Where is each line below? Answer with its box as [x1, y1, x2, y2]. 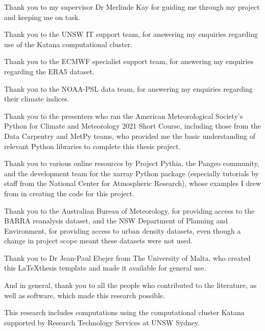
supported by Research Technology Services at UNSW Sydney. [4, 317, 200, 327]
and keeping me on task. [4, 11, 81, 22]
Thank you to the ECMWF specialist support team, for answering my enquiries [4, 56, 254, 67]
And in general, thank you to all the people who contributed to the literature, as [4, 280, 257, 291]
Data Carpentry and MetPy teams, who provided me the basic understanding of [4, 130, 255, 141]
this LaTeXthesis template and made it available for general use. [4, 262, 206, 273]
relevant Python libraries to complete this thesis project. [4, 140, 181, 151]
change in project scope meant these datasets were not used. [4, 235, 193, 246]
